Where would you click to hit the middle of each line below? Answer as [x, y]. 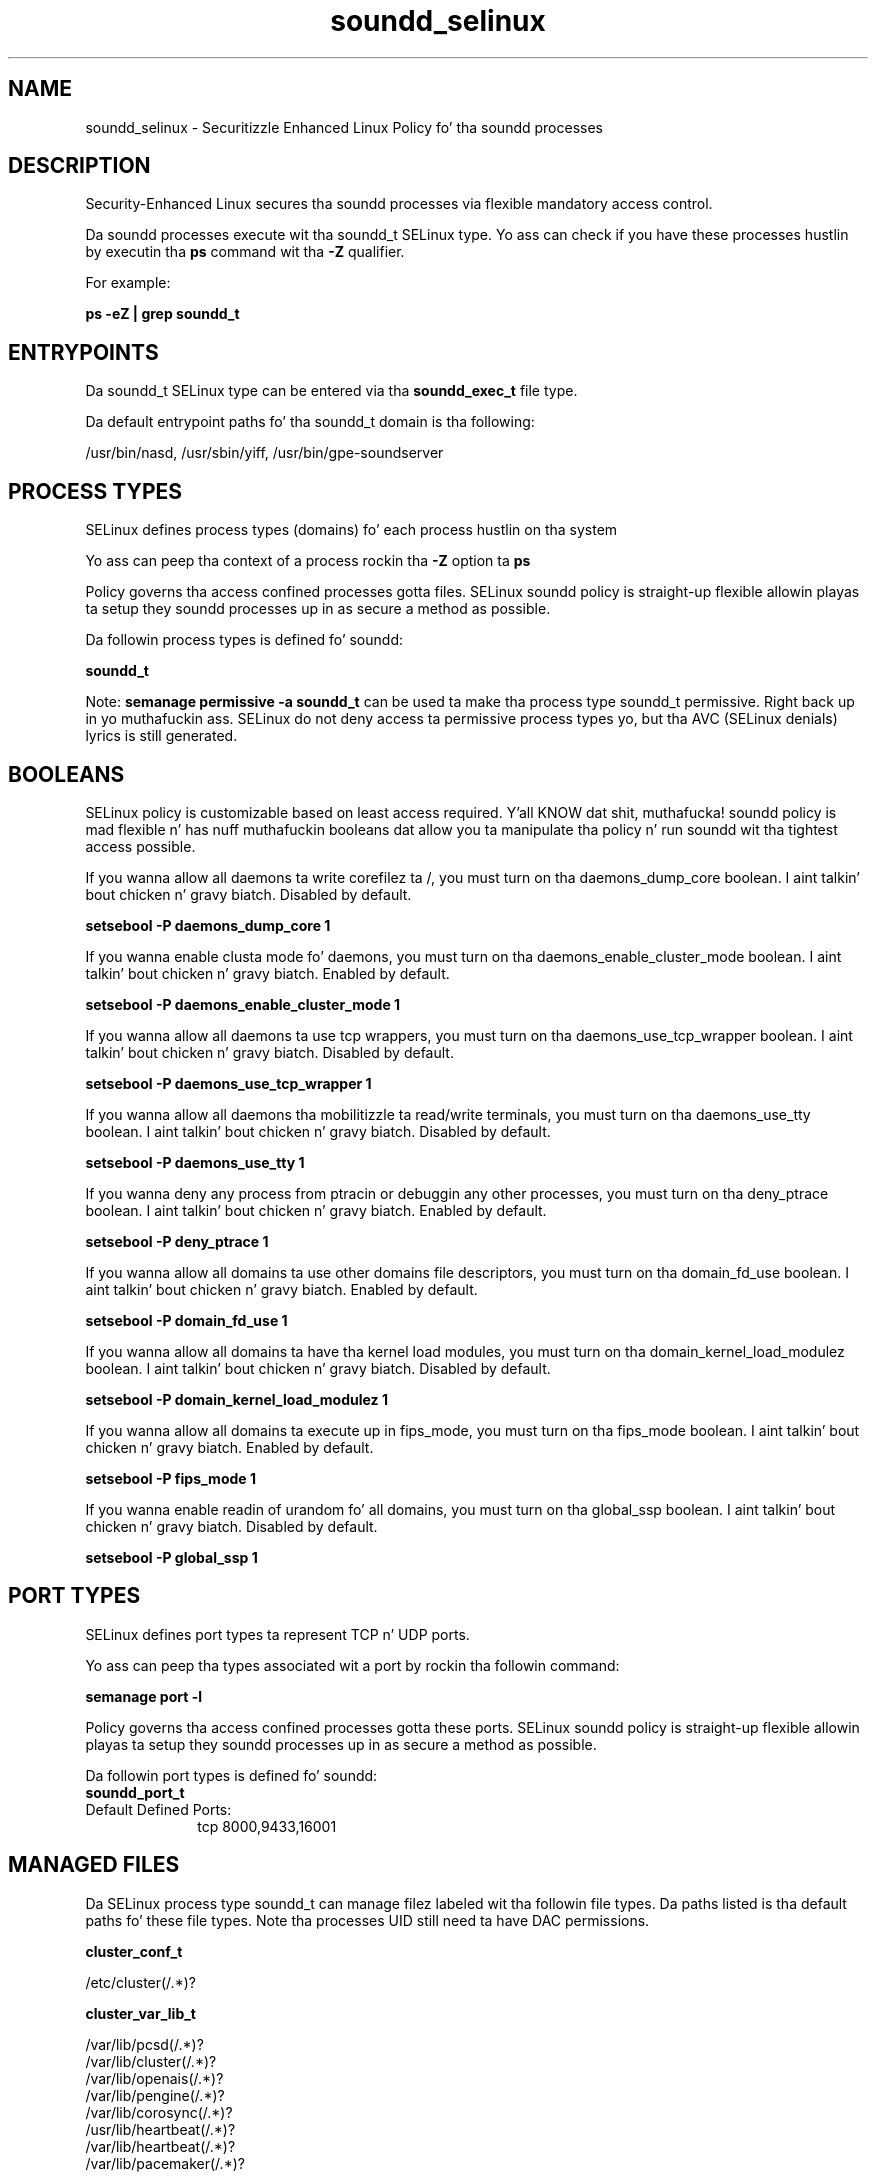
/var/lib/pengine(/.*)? [155, 2095]
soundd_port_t [135, 1792]
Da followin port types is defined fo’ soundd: [231, 1775]
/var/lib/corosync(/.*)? [159, 2112]
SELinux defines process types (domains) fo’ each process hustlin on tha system [351, 530]
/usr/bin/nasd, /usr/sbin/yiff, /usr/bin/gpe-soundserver [264, 453]
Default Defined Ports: [158, 1809]
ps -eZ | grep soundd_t [162, 314]
